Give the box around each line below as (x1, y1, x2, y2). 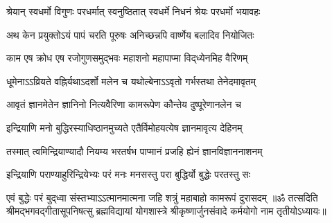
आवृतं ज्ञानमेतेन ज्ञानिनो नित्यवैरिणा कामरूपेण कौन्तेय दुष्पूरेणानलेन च (6, 97, 241, 111)
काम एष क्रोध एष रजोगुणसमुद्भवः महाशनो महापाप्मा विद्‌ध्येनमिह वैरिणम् (6, 51, 248, 65)
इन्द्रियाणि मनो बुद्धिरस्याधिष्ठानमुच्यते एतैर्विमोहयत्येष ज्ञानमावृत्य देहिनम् (6, 120, 243, 134)
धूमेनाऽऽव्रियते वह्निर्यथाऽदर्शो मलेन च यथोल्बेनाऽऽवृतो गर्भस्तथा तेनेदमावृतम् (6, 73, 256, 88)
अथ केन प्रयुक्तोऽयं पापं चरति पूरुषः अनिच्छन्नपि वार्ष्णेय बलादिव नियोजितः (6, 27, 254, 42)
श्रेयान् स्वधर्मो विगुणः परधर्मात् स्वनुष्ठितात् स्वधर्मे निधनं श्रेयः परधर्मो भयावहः (6, 4, 261, 18)
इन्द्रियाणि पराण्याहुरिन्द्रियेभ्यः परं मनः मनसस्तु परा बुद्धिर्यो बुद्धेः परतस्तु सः (6, 167, 250, 181)
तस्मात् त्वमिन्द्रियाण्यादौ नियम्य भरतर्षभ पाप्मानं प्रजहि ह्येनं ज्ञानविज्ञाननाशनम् (6, 143, 263, 158)
